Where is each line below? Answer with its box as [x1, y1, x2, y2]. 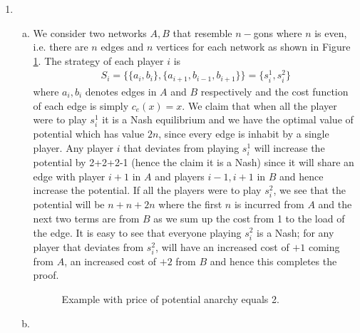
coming [308, 239, 340, 254]
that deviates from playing [123, 140, 240, 155]
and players [155, 168, 205, 183]
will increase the [254, 140, 325, 155]
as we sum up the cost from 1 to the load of [153, 210, 345, 225]
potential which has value [33, 126, 145, 141]
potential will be [33, 197, 105, 212]
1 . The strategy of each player [33, 53, 164, 68]
